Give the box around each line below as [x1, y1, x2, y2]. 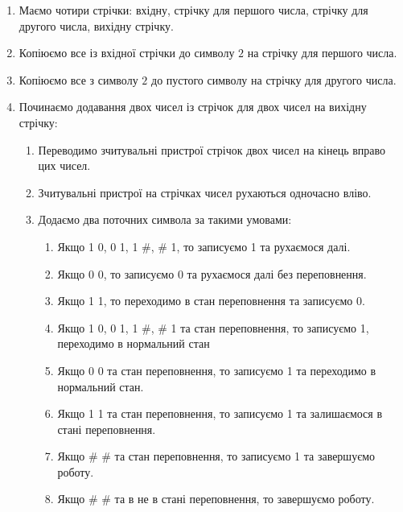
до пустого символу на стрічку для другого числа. [151, 71, 397, 88]
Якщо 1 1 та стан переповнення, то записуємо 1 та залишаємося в [57, 405, 383, 422]
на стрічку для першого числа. [247, 44, 397, 61]
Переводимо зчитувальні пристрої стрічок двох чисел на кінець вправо [38, 141, 386, 158]
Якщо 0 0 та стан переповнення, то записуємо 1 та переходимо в [57, 361, 376, 378]
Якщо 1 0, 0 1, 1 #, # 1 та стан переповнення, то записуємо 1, [57, 319, 369, 336]
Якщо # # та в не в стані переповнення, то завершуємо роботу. [57, 490, 375, 507]
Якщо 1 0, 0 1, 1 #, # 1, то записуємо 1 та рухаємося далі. [57, 237, 351, 254]
